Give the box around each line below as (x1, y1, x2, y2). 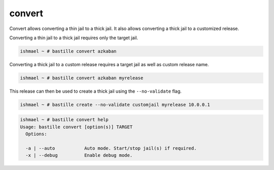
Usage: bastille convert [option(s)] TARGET (20, 124, 133, 130)
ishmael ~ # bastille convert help (20, 117, 109, 123)
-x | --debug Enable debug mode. (25, 153, 133, 158)
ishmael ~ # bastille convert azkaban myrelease (20, 75, 144, 81)
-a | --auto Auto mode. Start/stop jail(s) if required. (25, 146, 197, 151)
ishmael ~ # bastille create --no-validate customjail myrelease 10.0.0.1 (20, 102, 211, 107)
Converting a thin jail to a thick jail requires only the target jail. (9, 35, 139, 41)
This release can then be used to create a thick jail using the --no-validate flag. (9, 88, 182, 94)
